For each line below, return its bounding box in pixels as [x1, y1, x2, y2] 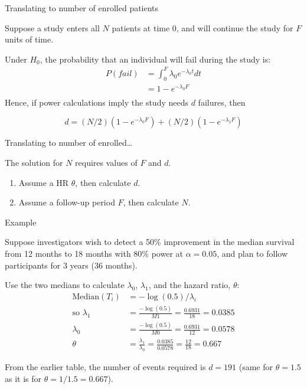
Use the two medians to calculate [5, 279, 125, 291]
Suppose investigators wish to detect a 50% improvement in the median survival [5, 236, 295, 248]
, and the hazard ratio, [148, 279, 231, 291]
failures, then [198, 96, 246, 108]
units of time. [5, 33, 54, 45]
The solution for [5, 156, 63, 169]
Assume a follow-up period [18, 196, 115, 208]
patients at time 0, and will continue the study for [112, 21, 293, 34]
